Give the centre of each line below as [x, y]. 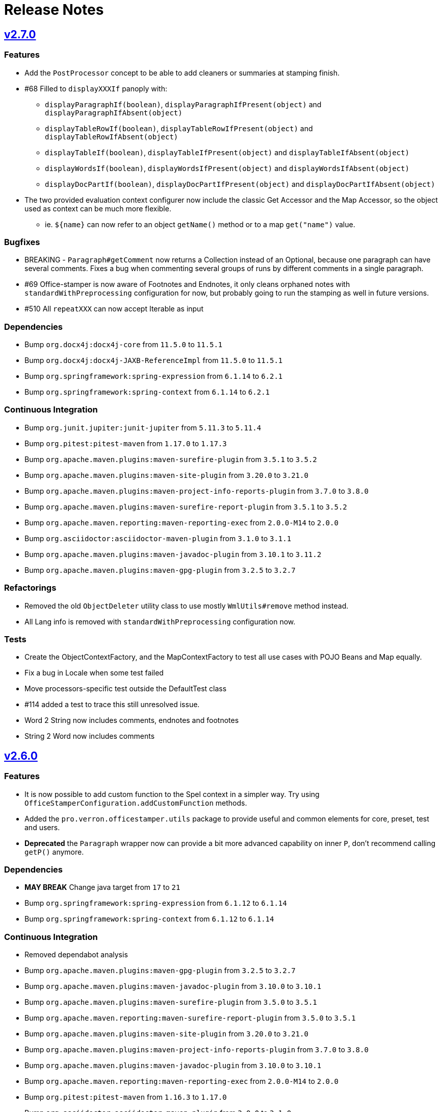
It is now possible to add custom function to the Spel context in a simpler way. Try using [172, 794]
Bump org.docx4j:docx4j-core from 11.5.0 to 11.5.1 [124, 345]
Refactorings [30, 588]
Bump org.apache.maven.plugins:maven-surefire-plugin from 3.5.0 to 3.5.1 [171, 1002]
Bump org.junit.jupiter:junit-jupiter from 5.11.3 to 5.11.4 [143, 427]
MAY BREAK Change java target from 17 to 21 [102, 887]
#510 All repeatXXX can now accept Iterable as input [114, 309]
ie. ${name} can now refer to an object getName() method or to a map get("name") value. [200, 224]
